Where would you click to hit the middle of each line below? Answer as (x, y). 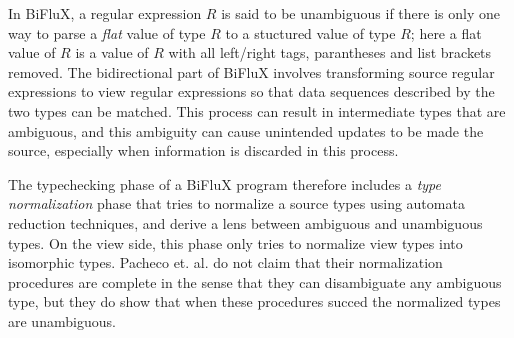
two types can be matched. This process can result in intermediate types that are (257, 110)
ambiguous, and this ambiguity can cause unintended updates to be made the (246, 130)
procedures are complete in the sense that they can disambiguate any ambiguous (255, 281)
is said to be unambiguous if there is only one (360, 13)
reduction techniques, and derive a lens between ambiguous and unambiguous (245, 222)
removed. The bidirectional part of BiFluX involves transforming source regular (251, 71)
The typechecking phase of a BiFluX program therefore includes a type (224, 183)
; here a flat (446, 32)
